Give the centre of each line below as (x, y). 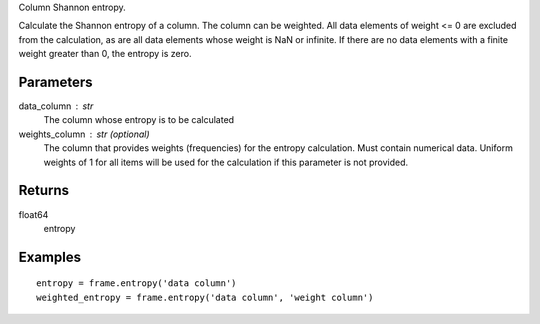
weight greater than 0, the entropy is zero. (105, 54)
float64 (33, 214)
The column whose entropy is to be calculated (139, 120)
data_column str (56, 106)
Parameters (55, 81)
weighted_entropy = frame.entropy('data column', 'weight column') (205, 297)
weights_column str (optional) (84, 134)
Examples (50, 256)
